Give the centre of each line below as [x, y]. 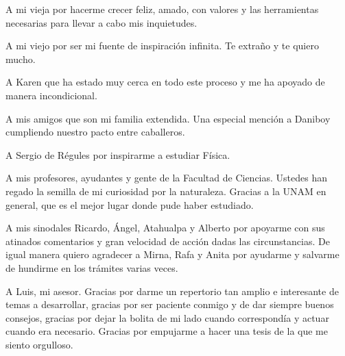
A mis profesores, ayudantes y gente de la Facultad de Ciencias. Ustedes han [166, 178]
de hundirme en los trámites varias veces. [92, 267]
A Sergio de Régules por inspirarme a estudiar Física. [118, 154]
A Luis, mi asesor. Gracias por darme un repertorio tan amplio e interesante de [172, 291]
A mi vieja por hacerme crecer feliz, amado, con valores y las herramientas [162, 9]
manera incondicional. [51, 95]
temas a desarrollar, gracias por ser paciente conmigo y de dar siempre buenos [170, 304]
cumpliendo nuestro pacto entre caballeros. [95, 132]
